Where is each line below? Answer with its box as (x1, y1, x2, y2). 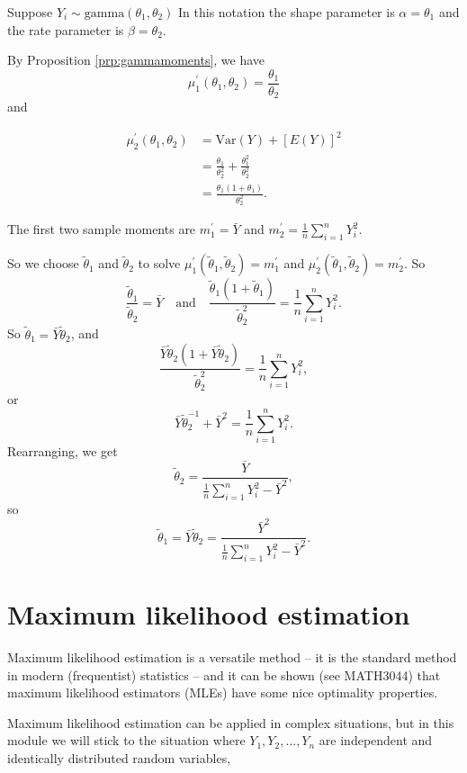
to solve (138, 254, 181, 273)
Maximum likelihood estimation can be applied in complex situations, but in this (7, 713, 454, 732)
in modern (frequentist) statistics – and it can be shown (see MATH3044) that (7, 665, 441, 684)
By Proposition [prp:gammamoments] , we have (7, 50, 265, 69)
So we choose (7, 254, 79, 273)
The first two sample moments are (7, 220, 196, 238)
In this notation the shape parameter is (178, 3, 395, 21)
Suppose (7, 3, 53, 21)
